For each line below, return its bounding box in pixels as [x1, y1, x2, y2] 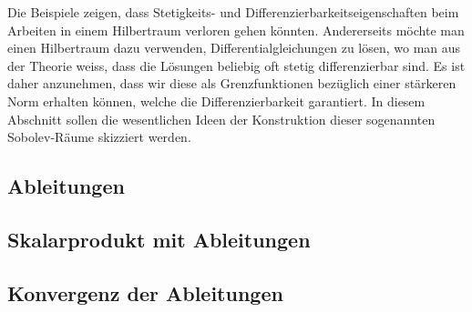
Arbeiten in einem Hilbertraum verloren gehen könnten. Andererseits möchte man [7, 20, 465, 39]
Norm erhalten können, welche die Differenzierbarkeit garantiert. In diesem [7, 91, 426, 110]
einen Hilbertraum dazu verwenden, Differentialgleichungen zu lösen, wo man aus [7, 38, 461, 57]
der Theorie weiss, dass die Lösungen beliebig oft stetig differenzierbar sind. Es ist [7, 55, 466, 75]
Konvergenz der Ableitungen [7, 278, 283, 307]
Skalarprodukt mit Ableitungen [7, 225, 311, 253]
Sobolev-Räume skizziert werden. [7, 127, 191, 146]
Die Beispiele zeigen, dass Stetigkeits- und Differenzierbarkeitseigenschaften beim [7, 3, 459, 21]
